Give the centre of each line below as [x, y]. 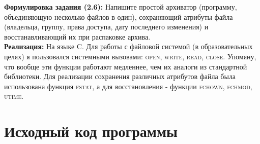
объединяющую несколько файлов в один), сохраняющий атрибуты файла [119, 16]
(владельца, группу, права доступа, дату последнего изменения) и [106, 27]
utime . [14, 96]
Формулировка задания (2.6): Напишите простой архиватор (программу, [121, 7]
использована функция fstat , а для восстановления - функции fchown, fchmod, [128, 86]
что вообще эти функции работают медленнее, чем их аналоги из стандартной [126, 66]
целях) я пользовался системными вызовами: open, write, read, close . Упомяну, [130, 56]
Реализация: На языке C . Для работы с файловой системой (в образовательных [128, 46]
